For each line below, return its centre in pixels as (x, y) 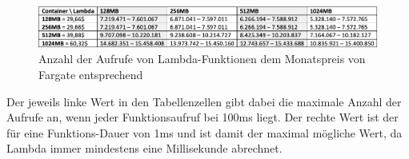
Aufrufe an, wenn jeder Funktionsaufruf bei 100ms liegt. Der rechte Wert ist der (202, 117)
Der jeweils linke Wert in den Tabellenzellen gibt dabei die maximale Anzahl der (204, 101)
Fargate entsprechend (91, 74)
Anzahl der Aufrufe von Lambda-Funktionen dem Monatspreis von (202, 59)
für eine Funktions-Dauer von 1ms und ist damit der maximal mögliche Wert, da (204, 132)
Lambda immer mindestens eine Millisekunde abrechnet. (144, 148)
